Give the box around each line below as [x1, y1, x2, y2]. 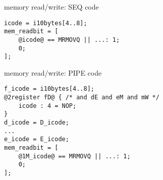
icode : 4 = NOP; [18, 102, 77, 109]
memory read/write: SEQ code [4, 2, 99, 12]
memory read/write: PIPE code [4, 67, 102, 78]
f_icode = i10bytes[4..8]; [4, 85, 94, 93]
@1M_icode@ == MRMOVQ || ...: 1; [18, 152, 131, 160]
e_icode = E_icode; [4, 136, 69, 143]
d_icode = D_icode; [4, 119, 69, 127]
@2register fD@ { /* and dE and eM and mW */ [4, 94, 159, 101]
